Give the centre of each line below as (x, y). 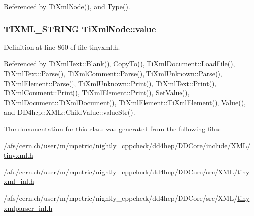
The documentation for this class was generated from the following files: (113, 128)
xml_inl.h (19, 181)
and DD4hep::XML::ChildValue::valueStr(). (70, 112)
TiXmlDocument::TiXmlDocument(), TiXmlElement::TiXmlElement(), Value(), (125, 102)
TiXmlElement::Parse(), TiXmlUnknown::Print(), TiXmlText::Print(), (110, 83)
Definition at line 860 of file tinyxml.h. (62, 47)
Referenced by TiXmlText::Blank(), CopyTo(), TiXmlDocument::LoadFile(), (120, 64)
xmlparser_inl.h (28, 207)
